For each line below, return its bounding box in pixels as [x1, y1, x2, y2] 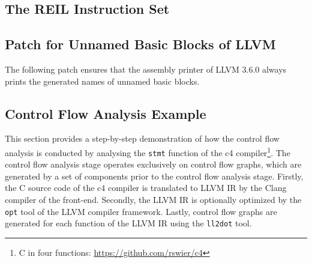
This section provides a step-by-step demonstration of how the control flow [5, 132, 280, 145]
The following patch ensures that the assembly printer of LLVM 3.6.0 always [5, 62, 287, 75]
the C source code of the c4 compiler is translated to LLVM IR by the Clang [5, 181, 287, 194]
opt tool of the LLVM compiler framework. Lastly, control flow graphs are [5, 205, 277, 217]
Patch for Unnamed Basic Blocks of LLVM [5, 35, 276, 53]
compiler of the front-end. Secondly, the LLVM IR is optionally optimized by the [5, 193, 302, 206]
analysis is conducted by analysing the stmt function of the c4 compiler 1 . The [5, 144, 290, 159]
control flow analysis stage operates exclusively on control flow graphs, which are [5, 158, 302, 171]
